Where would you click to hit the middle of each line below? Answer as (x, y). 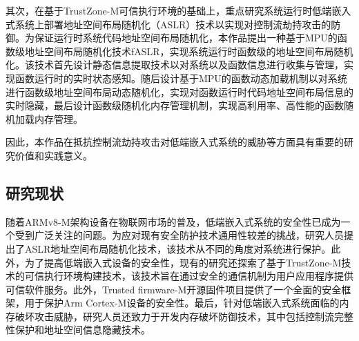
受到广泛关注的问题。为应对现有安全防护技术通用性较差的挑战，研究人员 (179, 235)
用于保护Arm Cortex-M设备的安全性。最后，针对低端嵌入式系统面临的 (182, 303)
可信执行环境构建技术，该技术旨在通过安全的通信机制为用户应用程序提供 (189, 276)
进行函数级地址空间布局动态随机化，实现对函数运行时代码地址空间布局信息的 (179, 91)
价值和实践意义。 (54, 155)
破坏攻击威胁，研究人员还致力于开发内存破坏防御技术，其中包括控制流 (174, 316)
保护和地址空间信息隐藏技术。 (83, 330)
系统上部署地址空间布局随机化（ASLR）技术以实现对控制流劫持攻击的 (173, 24)
